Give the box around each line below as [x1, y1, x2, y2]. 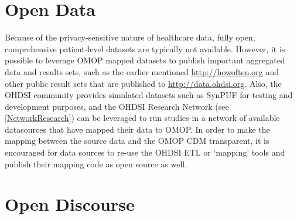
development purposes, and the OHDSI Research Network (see [5, 100, 229, 112]
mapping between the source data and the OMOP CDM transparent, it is [5, 134, 269, 147]
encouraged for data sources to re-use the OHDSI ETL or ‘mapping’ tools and [5, 146, 285, 159]
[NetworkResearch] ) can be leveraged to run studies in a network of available [5, 112, 280, 124]
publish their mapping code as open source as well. [5, 157, 187, 170]
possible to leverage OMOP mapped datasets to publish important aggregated [5, 54, 285, 66]
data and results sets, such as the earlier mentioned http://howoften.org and [5, 65, 279, 78]
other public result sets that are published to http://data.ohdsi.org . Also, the [5, 77, 282, 89]
